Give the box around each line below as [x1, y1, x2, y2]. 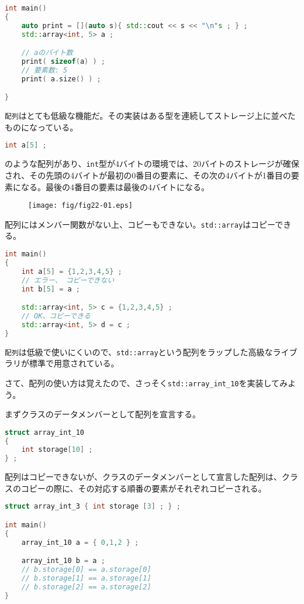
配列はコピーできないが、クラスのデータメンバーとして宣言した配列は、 [5, 471, 282, 483]
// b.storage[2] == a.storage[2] [21, 582, 151, 591]
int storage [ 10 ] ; [21, 445, 93, 454]
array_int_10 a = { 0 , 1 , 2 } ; [21, 538, 139, 547]
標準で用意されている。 [29, 357, 119, 369]
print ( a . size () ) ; [21, 74, 101, 83]
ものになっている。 [5, 121, 78, 133]
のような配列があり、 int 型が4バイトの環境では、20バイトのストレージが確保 [5, 157, 299, 170]
